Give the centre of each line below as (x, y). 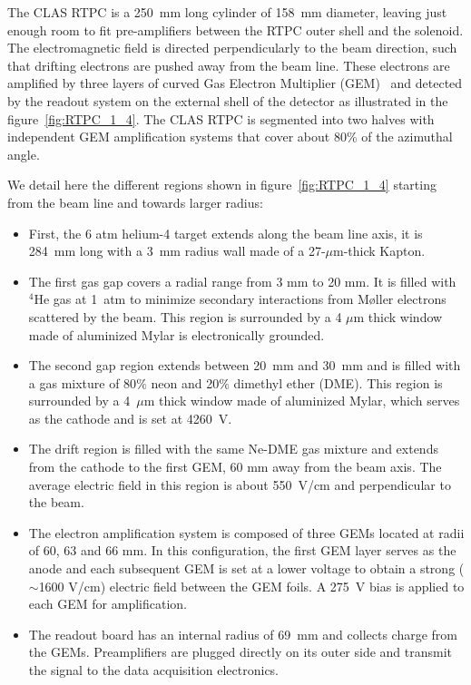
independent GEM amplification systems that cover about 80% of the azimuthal (230, 137)
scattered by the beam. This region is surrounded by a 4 (185, 316)
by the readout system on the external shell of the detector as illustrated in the (228, 100)
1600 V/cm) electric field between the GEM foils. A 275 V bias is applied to (251, 586)
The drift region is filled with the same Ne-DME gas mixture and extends (233, 449)
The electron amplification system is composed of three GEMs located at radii (246, 532)
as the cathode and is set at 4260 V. (130, 418)
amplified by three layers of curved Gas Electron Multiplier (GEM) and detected (235, 83)
